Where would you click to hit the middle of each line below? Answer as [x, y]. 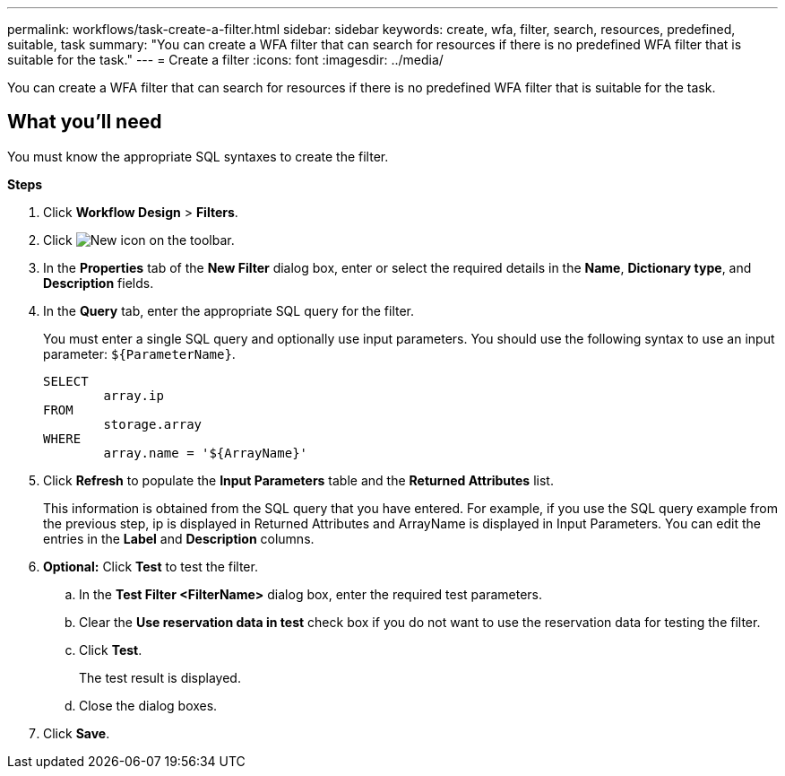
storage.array [153, 424]
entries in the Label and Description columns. [179, 538]
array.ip [134, 395]
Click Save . [77, 733]
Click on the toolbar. [139, 240]
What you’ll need [85, 122]
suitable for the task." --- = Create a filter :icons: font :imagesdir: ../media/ [225, 60]
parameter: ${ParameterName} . [139, 353]
